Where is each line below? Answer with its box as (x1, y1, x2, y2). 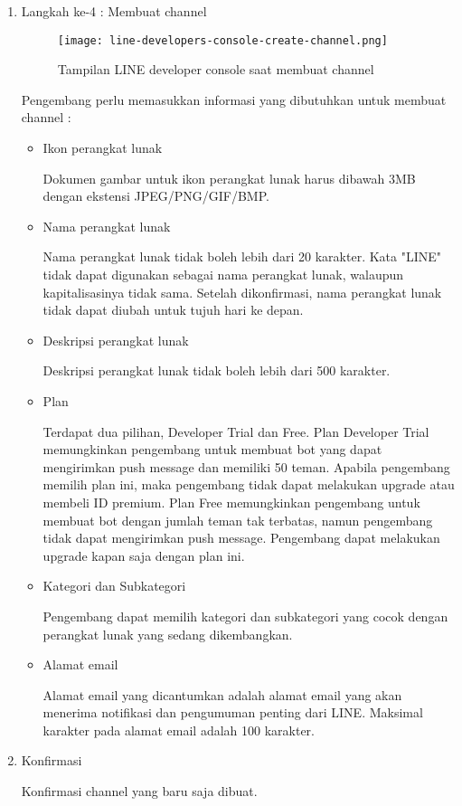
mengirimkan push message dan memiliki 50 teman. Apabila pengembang (42, 457, 450, 476)
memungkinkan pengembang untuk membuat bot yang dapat (42, 440, 382, 459)
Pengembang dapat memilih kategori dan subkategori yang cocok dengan (42, 606, 448, 625)
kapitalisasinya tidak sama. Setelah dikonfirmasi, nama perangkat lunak (42, 282, 442, 301)
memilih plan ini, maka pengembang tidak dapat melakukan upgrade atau (42, 475, 455, 494)
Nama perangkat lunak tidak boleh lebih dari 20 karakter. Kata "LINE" (42, 247, 442, 266)
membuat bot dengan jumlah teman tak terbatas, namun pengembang (42, 510, 433, 529)
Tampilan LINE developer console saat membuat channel (57, 60, 374, 79)
